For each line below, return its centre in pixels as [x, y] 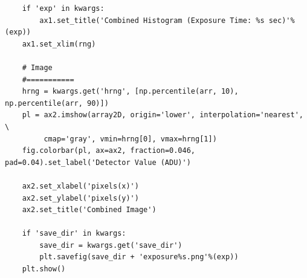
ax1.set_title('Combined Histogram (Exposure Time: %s [152, 20]
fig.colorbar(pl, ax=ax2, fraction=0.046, [108, 151]
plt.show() [44, 269]
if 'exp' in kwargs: [63, 8]
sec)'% [282, 20]
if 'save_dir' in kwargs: [74, 234]
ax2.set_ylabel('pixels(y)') [80, 198]
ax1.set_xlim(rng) [59, 44]
